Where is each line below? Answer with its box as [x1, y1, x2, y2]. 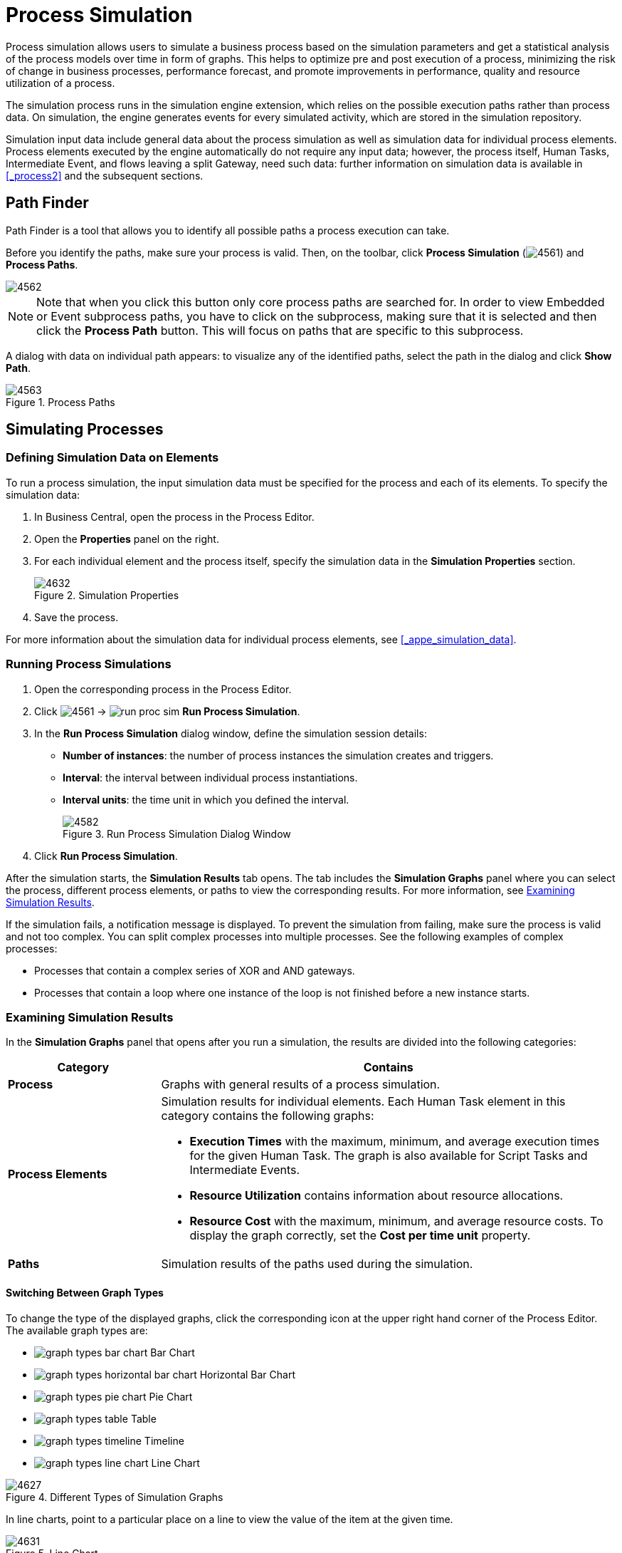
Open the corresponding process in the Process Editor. [34, 682, 292, 695]
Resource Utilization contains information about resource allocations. [189, 1188, 564, 1203]
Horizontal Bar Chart [199, 1368, 296, 1381]
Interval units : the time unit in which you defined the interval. [63, 793, 349, 806]
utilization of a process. [6, 76, 115, 89]
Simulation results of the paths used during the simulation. [161, 1257, 473, 1272]
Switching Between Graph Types [6, 1286, 164, 1299]
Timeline [144, 1434, 184, 1447]
